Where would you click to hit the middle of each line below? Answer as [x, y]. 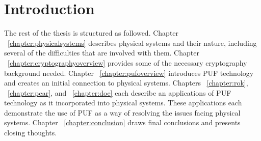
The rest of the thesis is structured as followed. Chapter [92, 33]
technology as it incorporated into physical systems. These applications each [123, 103]
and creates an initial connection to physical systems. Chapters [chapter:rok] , [126, 83]
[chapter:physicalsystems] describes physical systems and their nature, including [132, 43]
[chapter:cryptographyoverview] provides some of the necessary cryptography [127, 62]
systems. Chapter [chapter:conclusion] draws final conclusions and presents [122, 122]
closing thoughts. [31, 133]
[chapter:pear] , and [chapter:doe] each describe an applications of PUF [120, 92]
